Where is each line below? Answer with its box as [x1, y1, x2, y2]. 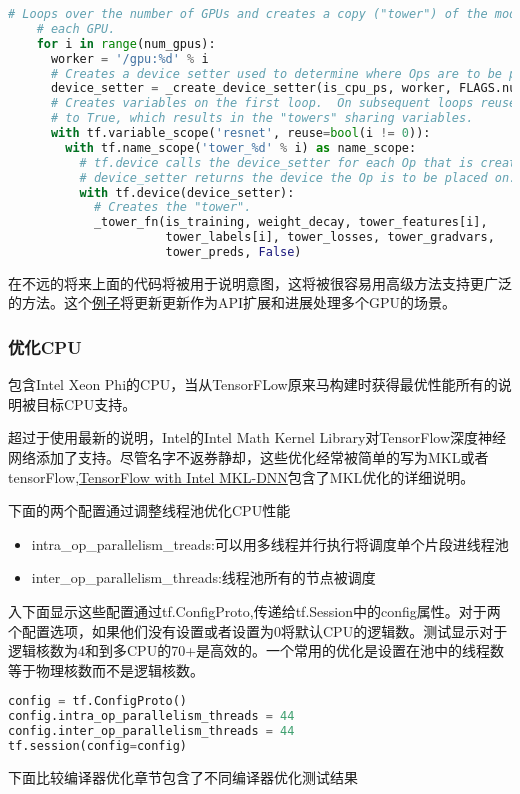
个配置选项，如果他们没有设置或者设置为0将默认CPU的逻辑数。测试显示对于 [8, 620, 508, 641]
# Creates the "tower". [93, 200, 252, 215]
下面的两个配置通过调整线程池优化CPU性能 [8, 500, 291, 521]
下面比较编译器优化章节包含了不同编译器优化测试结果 [8, 766, 358, 787]
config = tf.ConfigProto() [8, 694, 187, 709]
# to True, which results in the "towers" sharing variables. [50, 111, 474, 126]
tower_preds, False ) [165, 245, 302, 259]
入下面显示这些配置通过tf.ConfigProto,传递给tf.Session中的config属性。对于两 [8, 601, 501, 622]
